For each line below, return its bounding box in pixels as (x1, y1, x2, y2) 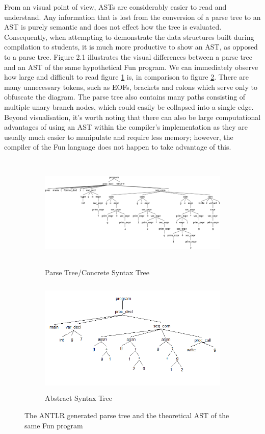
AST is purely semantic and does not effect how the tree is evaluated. (4, 21, 222, 32)
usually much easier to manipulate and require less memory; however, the (4, 131, 233, 142)
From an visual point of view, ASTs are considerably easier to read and (4, 2, 227, 12)
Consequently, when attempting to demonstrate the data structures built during (4, 31, 254, 42)
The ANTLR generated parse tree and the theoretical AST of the (24, 410, 229, 420)
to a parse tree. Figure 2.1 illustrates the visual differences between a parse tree (4, 51, 252, 62)
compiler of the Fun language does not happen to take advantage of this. (4, 141, 231, 152)
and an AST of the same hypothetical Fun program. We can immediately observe (4, 61, 258, 72)
